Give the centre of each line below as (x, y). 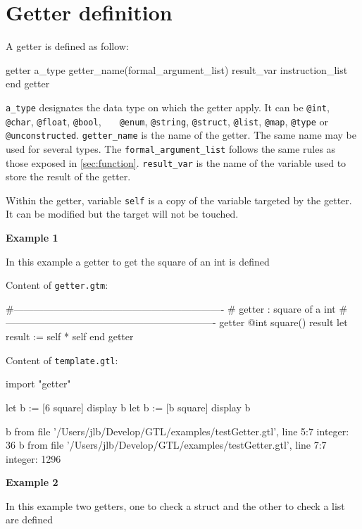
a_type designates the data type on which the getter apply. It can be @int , (168, 107)
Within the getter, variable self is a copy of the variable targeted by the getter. (179, 200)
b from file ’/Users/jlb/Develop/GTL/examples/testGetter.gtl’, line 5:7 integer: (177, 431)
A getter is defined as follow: (67, 46)
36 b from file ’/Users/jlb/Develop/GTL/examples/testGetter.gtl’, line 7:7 (166, 445)
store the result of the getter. (68, 176)
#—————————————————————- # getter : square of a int (171, 308)
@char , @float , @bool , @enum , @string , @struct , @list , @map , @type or (167, 121)
